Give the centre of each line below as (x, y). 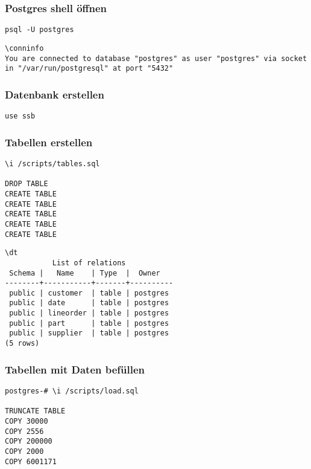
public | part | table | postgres (89, 323)
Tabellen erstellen (49, 142)
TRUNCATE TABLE (35, 411)
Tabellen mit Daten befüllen (75, 369)
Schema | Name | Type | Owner (85, 273)
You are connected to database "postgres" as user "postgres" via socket (156, 58)
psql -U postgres (39, 30)
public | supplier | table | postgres (89, 333)
